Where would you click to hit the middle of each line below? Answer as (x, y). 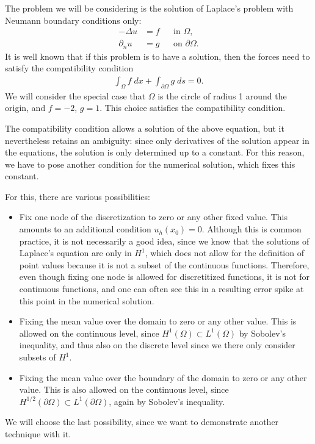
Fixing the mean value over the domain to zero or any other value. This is (158, 321)
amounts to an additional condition (85, 229)
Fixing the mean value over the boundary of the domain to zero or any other (163, 377)
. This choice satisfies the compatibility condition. (193, 108)
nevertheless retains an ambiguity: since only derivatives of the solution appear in (157, 140)
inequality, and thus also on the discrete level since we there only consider (157, 345)
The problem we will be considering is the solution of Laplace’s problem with (149, 8)
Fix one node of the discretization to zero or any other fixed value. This (153, 217)
